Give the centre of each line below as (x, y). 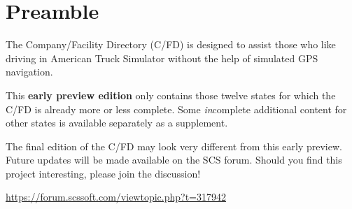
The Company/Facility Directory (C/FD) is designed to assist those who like (171, 44)
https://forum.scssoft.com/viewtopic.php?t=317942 (116, 197)
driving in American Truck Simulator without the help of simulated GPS (162, 58)
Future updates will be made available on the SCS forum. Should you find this (174, 160)
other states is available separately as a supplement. (117, 123)
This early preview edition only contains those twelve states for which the (171, 95)
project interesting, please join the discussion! (103, 173)
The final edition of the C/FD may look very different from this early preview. (174, 146)
